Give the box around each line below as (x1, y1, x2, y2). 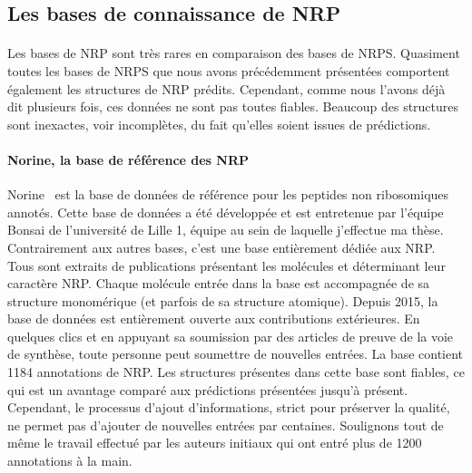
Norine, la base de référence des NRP (7, 150, 249, 169)
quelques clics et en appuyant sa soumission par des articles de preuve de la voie (7, 326, 454, 345)
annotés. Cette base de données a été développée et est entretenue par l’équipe (7, 202, 444, 221)
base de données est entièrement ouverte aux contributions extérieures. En (7, 309, 420, 328)
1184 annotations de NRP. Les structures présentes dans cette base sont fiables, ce (7, 362, 465, 381)
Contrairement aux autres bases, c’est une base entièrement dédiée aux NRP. (7, 237, 436, 256)
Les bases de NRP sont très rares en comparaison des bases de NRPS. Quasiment (7, 43, 460, 63)
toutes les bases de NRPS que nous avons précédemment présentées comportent (7, 61, 450, 80)
